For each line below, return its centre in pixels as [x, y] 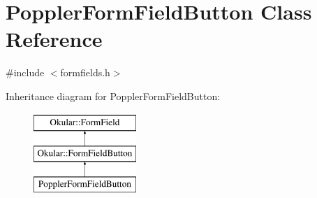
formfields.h [85, 72]
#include [25, 72]
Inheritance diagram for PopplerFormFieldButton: [113, 96]
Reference [54, 39]
